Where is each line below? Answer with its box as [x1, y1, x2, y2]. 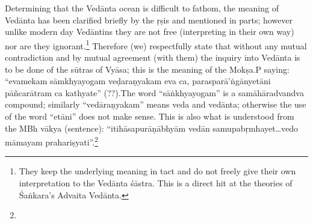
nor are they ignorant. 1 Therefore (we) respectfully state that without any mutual [5, 37, 307, 52]
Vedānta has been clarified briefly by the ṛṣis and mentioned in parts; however [5, 13, 293, 26]
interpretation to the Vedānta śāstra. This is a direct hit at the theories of [19, 177, 293, 189]
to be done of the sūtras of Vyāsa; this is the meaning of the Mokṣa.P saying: [5, 63, 290, 75]
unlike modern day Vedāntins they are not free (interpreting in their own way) [5, 25, 294, 38]
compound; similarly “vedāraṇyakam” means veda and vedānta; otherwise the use [5, 98, 306, 111]
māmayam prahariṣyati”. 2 [5, 134, 98, 148]
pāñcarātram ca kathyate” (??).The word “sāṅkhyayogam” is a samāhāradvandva [5, 86, 304, 99]
